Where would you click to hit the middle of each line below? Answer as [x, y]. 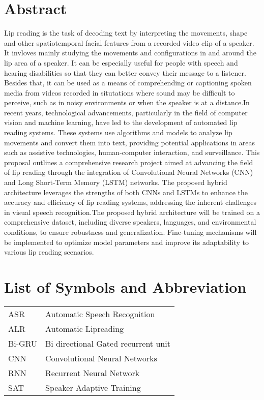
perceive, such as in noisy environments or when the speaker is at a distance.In [127, 102]
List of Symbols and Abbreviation [125, 286]
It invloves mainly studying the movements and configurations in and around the [130, 53]
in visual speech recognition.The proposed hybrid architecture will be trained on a [132, 212]
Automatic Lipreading [85, 328]
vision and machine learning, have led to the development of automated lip [121, 122]
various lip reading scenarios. [49, 252]
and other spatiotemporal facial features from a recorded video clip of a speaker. [129, 42]
